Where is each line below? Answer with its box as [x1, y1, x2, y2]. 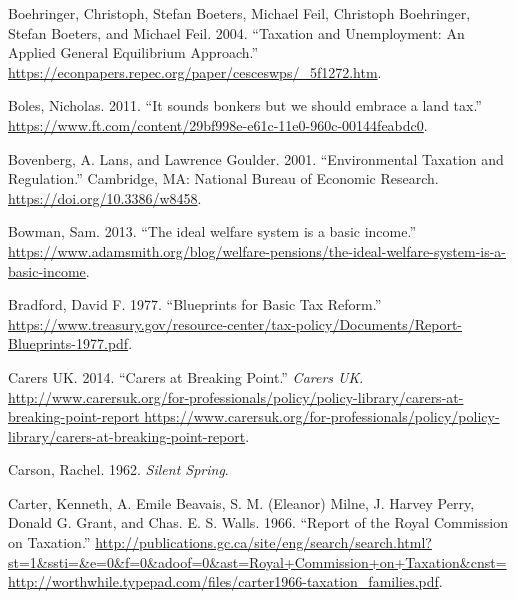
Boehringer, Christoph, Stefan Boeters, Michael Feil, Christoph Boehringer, [8, 3, 471, 23]
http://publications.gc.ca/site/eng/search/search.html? [95, 532, 432, 553]
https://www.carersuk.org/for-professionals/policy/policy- [144, 406, 500, 427]
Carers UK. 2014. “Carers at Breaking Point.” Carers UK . [8, 366, 364, 387]
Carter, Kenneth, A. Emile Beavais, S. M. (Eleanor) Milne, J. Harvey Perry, [8, 492, 475, 513]
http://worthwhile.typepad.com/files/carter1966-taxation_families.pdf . [8, 571, 443, 592]
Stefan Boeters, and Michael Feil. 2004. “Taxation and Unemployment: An [8, 22, 465, 43]
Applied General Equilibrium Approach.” [8, 42, 259, 63]
